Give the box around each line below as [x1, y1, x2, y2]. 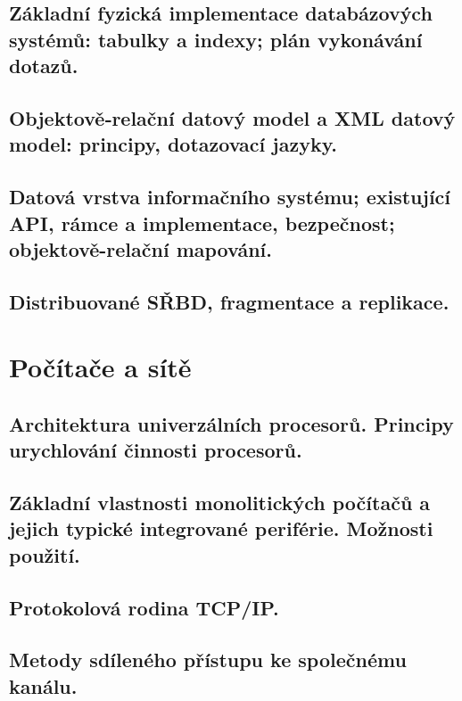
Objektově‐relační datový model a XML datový [9, 103, 456, 131]
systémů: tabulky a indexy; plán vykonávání [9, 25, 423, 53]
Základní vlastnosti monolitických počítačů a [9, 489, 431, 516]
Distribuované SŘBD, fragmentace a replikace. [9, 287, 450, 315]
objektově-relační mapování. [9, 235, 272, 262]
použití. [9, 540, 80, 568]
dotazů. [9, 52, 78, 79]
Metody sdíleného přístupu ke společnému [9, 646, 407, 673]
